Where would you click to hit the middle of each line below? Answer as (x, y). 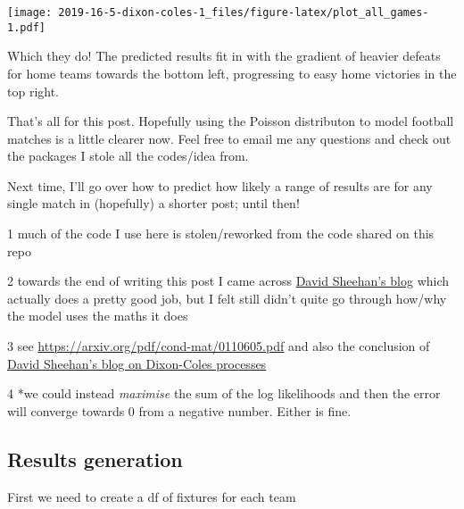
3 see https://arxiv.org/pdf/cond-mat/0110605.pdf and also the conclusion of (219, 346)
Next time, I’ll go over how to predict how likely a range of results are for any (220, 185)
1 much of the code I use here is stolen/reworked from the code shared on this (221, 234)
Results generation (95, 459)
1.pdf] (26, 27)
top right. (33, 91)
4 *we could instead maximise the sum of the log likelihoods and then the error (224, 393)
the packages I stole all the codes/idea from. (128, 156)
